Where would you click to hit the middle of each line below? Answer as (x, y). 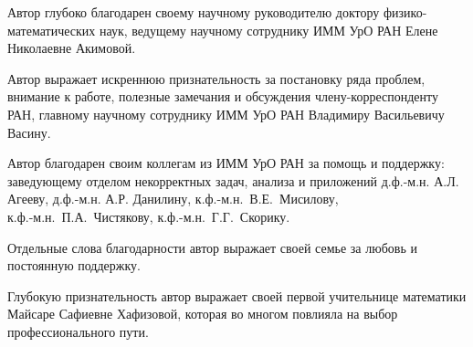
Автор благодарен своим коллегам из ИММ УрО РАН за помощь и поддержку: (226, 163)
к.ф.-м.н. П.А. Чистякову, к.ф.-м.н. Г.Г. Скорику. (149, 216)
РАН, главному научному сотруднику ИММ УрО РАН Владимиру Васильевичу (226, 114)
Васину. (29, 132)
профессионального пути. (78, 331)
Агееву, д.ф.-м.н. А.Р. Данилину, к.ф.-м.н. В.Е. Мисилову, (173, 199)
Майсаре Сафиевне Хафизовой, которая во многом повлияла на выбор (203, 314)
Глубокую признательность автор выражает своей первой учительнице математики (237, 295)
